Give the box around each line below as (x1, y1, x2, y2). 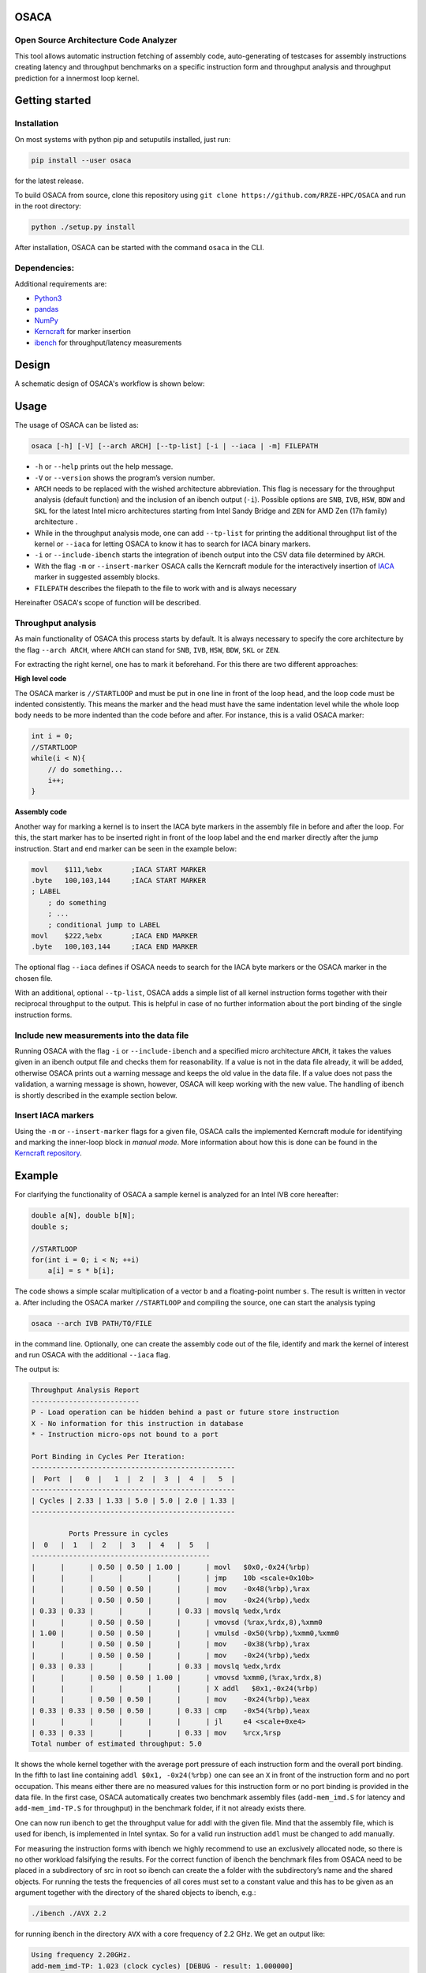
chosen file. (14, 973, 53, 983)
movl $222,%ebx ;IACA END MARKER (31, 931, 198, 940)
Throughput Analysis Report (31, 1386, 140, 1395)
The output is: (14, 1365, 60, 1374)
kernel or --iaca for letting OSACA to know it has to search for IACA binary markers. (34, 539, 311, 548)
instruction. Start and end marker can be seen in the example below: (14, 844, 237, 853)
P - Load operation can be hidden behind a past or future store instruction (31, 1408, 339, 1417)
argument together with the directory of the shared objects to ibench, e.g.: (14, 1888, 256, 1897)
